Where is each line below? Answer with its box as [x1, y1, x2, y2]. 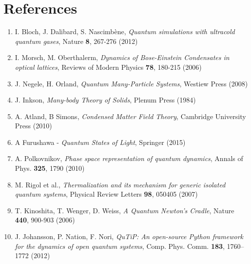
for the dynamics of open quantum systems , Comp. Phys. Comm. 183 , [15, 241, 225, 251]
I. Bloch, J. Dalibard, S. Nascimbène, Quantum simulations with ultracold [15, 26, 235, 37]
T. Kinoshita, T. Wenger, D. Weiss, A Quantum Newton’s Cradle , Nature [15, 205, 234, 215]
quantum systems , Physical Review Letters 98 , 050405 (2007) [15, 189, 198, 199]
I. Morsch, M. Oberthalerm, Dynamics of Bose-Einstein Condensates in [15, 52, 230, 62]
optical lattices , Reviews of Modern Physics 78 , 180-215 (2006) [15, 61, 202, 72]
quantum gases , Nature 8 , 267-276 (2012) [15, 36, 138, 46]
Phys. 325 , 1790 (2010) [15, 163, 85, 173]
